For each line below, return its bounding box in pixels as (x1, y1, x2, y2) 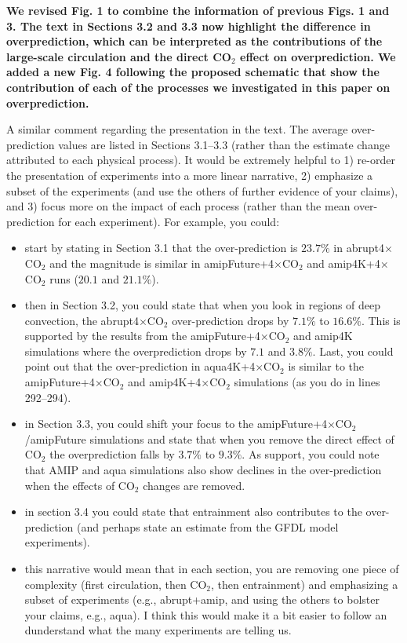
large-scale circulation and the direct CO (6, 48, 231, 64)
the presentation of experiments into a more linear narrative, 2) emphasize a (6, 166, 373, 183)
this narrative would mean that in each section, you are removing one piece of (24, 561, 399, 576)
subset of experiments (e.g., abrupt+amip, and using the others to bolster (24, 591, 380, 608)
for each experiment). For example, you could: (58, 213, 280, 229)
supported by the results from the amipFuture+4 (24, 327, 260, 344)
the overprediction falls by (49, 446, 175, 462)
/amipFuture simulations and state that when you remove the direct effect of (24, 430, 394, 447)
